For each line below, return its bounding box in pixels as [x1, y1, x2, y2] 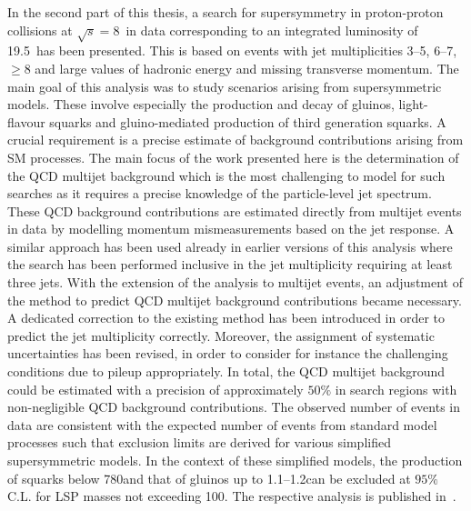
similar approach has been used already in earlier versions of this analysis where [7, 236, 453, 255]
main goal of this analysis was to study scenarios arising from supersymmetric [7, 76, 442, 95]
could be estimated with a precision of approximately [7, 379, 304, 398]
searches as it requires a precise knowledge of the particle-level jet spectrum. [7, 184, 432, 203]
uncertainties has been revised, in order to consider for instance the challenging [7, 344, 448, 363]
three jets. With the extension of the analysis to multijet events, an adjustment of [7, 273, 463, 292]
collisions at [7, 20, 73, 39]
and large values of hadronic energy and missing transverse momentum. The [35, 58, 459, 77]
